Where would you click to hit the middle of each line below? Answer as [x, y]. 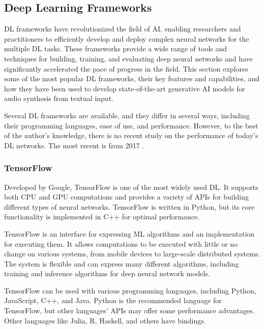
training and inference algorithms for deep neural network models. [107, 273]
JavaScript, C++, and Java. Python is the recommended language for [113, 300]
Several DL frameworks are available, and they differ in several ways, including [127, 115]
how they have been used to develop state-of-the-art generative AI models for [125, 88]
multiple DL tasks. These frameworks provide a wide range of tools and [116, 48]
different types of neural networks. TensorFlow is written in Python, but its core [129, 206]
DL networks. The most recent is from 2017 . [74, 145]
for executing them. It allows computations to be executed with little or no [121, 243]
